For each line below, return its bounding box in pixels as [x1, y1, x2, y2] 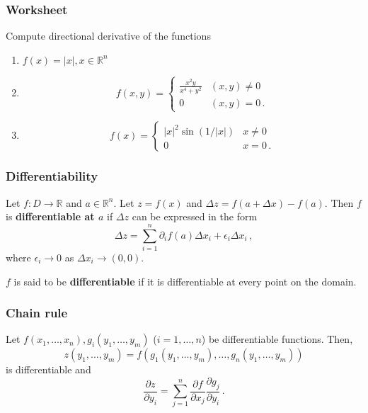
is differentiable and [6, 362, 91, 377]
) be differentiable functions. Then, [201, 332, 353, 346]
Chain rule [6, 304, 68, 322]
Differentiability [6, 167, 98, 185]
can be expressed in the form [132, 209, 258, 224]
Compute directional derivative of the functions [6, 28, 211, 43]
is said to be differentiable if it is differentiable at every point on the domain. [13, 273, 357, 288]
